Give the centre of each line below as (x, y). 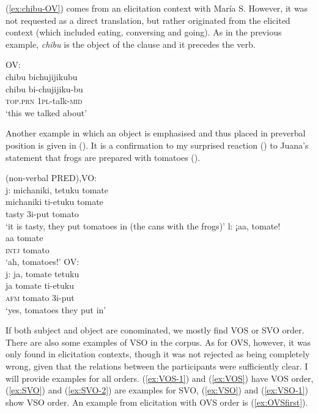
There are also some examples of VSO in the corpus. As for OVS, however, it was (158, 342)
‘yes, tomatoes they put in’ (56, 309)
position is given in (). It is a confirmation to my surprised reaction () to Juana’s (157, 145)
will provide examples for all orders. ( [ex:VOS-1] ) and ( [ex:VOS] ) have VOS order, (160, 378)
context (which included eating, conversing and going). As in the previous (144, 32)
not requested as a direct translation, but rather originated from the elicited (148, 20)
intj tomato (28, 249)
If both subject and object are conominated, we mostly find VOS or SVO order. (155, 330)
